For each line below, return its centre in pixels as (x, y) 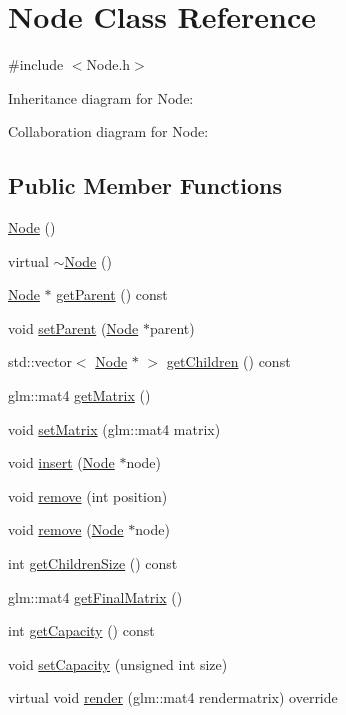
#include (36, 64)
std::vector (40, 361)
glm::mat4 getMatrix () (79, 395)
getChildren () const (228, 361)
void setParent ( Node (73, 327)
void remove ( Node (66, 529)
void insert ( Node (61, 462)
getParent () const (112, 294)
